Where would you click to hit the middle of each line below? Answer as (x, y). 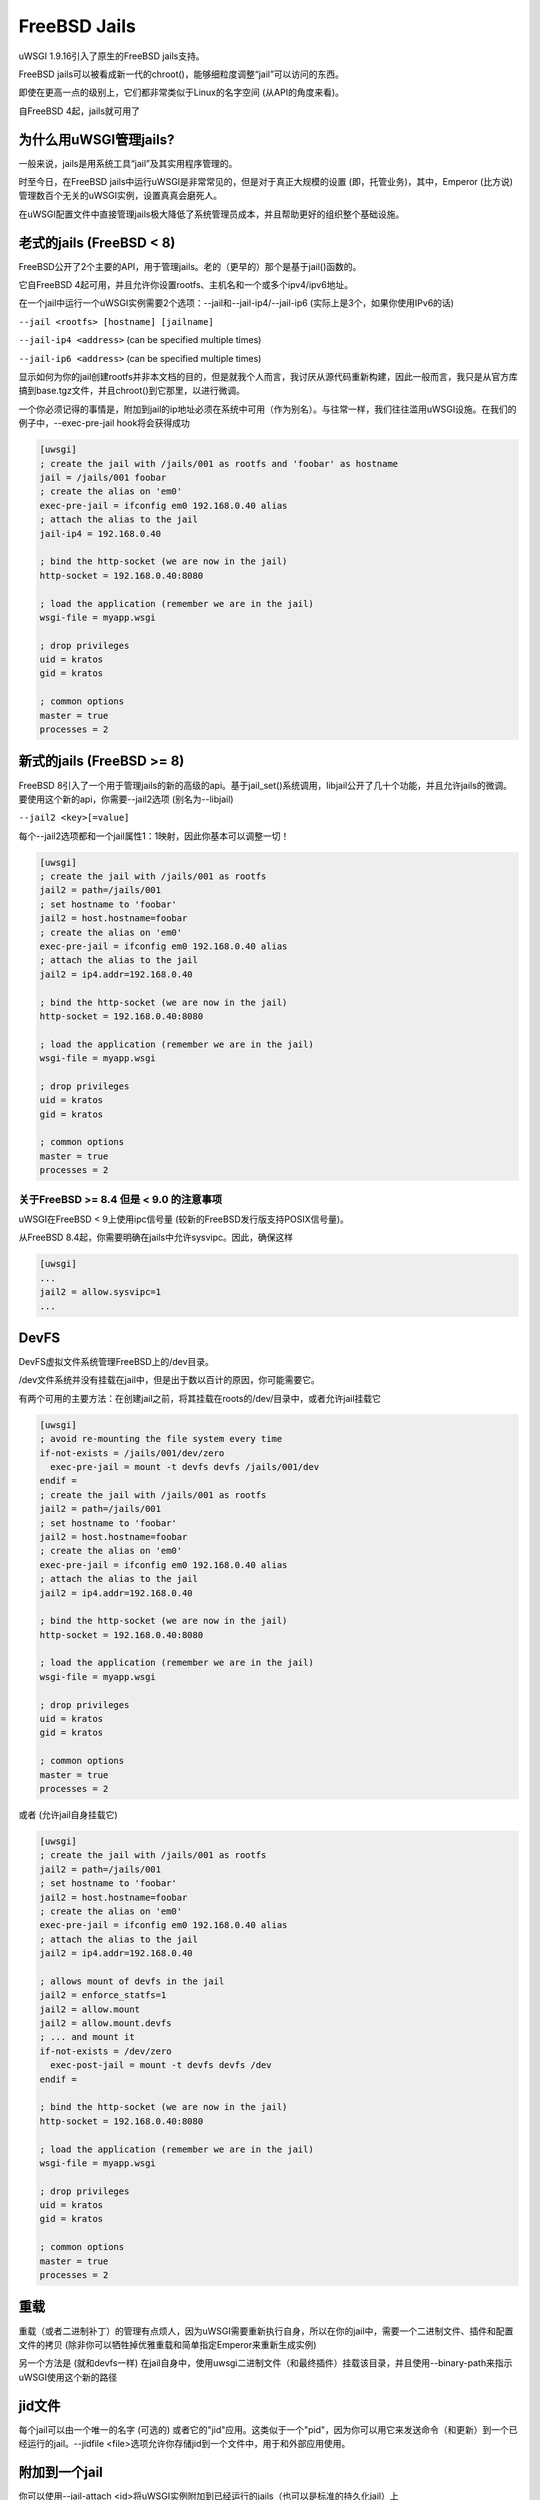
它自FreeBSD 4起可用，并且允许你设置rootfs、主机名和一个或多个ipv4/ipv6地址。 (186, 285)
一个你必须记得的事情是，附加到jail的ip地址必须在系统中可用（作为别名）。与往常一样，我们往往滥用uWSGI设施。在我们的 (267, 409)
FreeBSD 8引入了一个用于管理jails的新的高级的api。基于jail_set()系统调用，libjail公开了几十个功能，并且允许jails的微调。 (265, 785)
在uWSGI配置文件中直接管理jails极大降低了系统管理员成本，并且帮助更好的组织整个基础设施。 (211, 214)
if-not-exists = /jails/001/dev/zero (132, 1453)
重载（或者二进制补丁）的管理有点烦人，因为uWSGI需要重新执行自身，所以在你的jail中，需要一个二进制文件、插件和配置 (266, 2331)
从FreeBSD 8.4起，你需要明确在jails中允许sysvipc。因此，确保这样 (156, 1237)
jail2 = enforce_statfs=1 (103, 1995)
